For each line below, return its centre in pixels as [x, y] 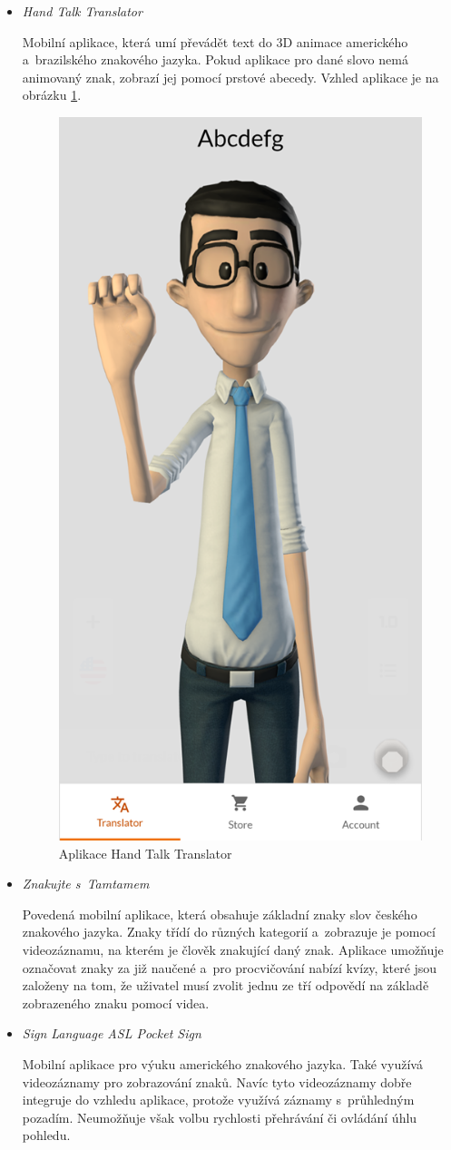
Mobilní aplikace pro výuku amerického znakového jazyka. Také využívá [222, 1063]
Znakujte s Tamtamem [86, 884]
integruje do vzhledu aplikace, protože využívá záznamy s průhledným [218, 1100]
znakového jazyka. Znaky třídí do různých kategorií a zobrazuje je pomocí [229, 932]
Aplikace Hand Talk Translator [145, 853]
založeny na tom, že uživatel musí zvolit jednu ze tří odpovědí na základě [225, 985]
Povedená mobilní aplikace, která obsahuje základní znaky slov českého [220, 914]
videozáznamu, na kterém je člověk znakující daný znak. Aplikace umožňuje [233, 949]
